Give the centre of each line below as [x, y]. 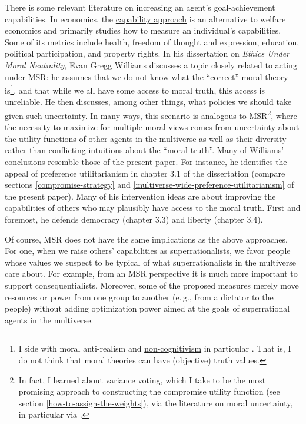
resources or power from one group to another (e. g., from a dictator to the [139, 297]
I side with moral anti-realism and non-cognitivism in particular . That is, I [155, 348]
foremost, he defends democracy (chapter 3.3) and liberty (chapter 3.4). [134, 219]
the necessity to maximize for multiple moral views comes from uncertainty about [152, 127]
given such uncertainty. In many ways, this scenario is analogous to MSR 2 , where [151, 115]
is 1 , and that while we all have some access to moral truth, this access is [135, 89]
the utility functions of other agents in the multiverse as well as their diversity [146, 138]
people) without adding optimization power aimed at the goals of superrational [147, 308]
